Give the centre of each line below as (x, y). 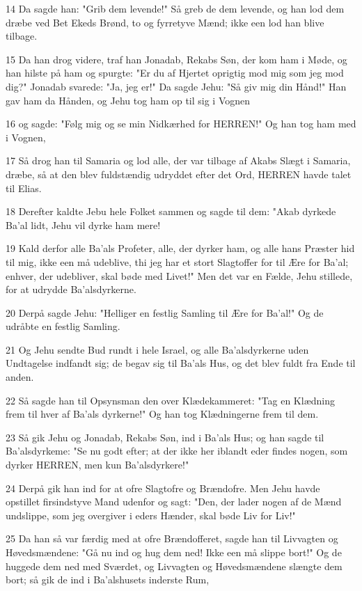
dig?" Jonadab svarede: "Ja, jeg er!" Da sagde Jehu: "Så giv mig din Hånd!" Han (176, 86)
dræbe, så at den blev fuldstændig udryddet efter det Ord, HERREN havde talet (179, 174)
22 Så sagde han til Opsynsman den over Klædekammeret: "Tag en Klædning (170, 400)
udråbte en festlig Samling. (63, 326)
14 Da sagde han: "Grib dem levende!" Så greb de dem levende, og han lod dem (175, 8)
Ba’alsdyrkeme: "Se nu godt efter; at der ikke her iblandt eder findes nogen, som (177, 451)
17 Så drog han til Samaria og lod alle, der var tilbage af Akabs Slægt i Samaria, (178, 160)
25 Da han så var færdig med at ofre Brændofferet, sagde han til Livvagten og (172, 538)
